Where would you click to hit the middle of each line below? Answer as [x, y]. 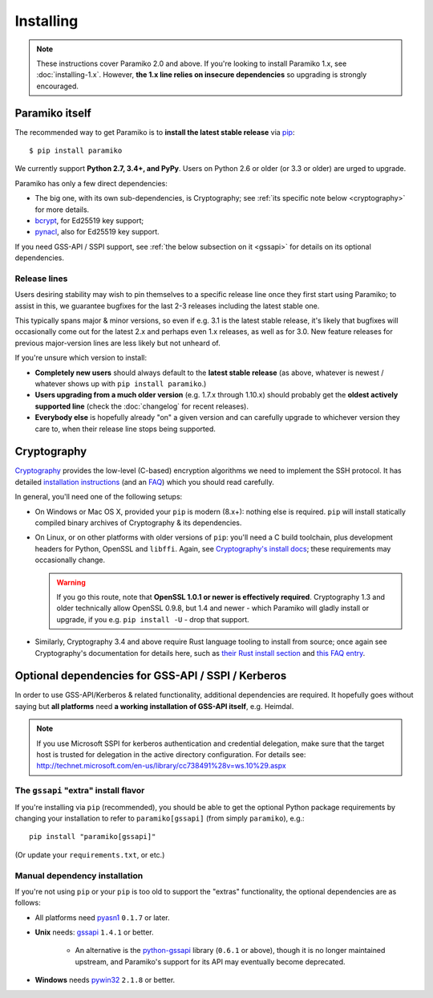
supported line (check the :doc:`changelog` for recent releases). [142, 406]
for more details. [62, 210]
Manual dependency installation [79, 875]
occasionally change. [70, 560]
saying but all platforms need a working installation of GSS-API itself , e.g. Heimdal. [154, 706]
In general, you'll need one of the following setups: [99, 497]
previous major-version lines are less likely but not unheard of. [117, 343]
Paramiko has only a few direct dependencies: [91, 183]
